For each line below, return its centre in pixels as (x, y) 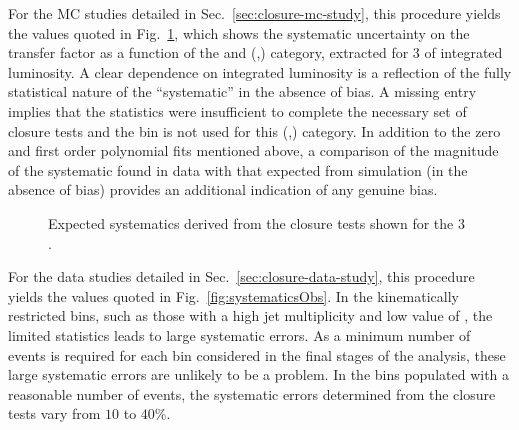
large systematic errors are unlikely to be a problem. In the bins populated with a (259, 374)
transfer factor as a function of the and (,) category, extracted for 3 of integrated (255, 52)
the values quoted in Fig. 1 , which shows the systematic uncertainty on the (239, 32)
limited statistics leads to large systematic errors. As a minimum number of (239, 334)
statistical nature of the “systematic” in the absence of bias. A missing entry (242, 91)
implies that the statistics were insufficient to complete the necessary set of (237, 110)
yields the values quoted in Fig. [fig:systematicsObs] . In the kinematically (234, 295)
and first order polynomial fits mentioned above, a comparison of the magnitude (253, 150)
